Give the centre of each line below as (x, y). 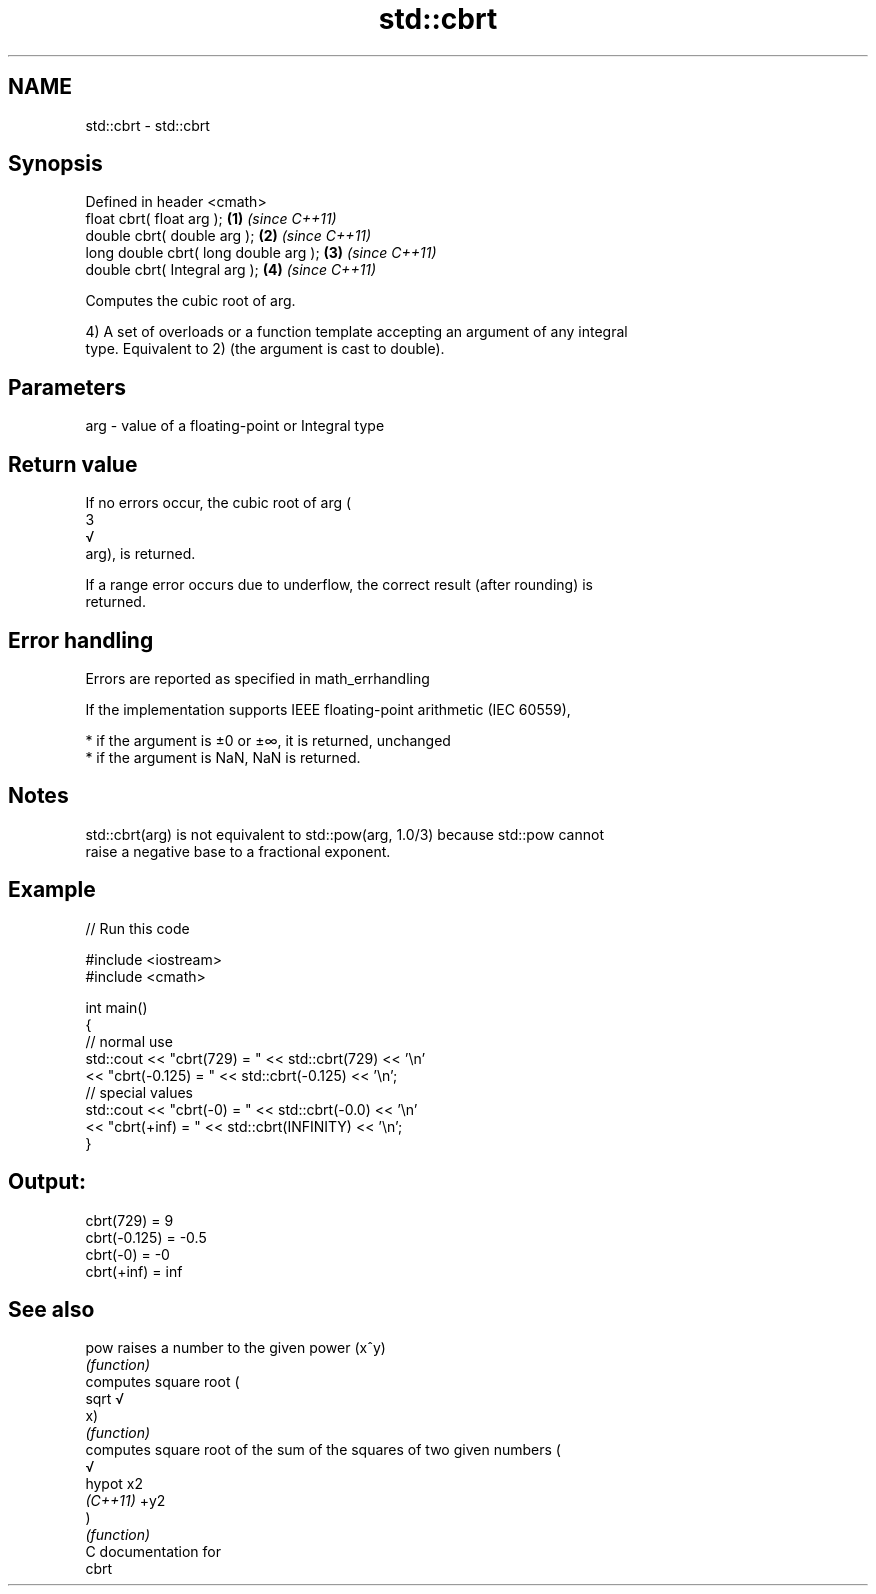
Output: (47, 1182)
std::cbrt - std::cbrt (147, 125)
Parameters (67, 387)
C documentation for (153, 1552)
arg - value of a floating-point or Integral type (235, 426)
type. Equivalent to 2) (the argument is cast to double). (265, 349)
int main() (116, 1007)
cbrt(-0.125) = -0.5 (146, 1237)
